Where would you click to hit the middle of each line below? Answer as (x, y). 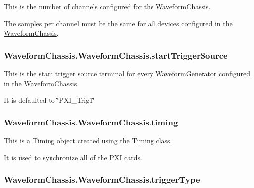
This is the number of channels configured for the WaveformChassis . (107, 6)
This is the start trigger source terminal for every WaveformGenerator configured (127, 73)
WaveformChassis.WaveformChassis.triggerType (102, 179)
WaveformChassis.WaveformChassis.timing (91, 122)
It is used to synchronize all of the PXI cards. (73, 157)
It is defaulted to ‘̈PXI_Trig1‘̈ (50, 100)
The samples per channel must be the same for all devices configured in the (118, 23)
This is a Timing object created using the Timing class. (88, 140)
